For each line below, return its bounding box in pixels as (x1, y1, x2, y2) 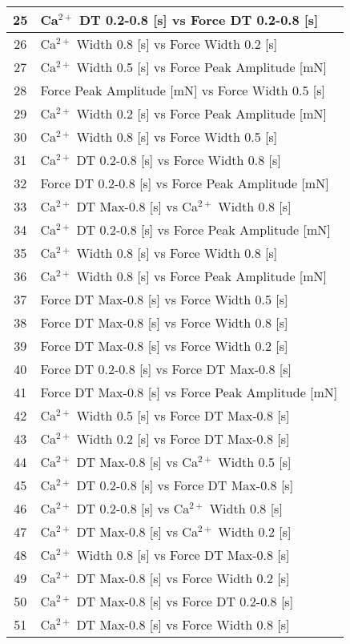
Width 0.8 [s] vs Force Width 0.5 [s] (76, 127, 278, 146)
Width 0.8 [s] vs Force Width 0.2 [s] (76, 34, 278, 53)
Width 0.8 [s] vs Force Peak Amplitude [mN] (76, 267, 328, 285)
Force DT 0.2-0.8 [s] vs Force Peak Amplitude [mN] (40, 174, 329, 192)
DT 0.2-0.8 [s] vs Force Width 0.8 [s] (76, 151, 281, 169)
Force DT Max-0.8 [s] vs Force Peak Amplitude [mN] (40, 383, 338, 401)
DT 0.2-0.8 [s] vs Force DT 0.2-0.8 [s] (78, 10, 319, 29)
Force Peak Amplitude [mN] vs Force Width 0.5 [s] (40, 81, 326, 99)
